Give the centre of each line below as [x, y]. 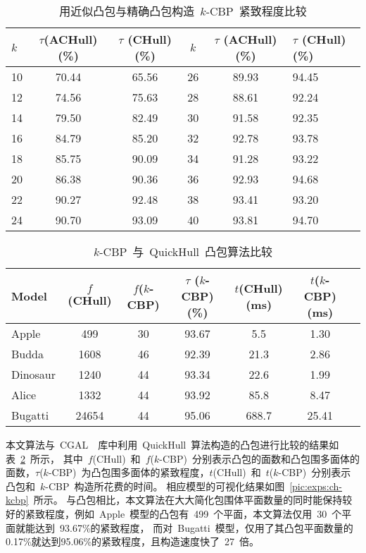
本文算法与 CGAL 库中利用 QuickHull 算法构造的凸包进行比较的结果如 [172, 444]
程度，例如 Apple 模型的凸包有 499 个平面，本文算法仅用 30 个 [193, 513]
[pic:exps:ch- [316, 486]
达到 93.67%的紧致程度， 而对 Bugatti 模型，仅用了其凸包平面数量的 [194, 527]
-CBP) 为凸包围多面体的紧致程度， [129, 472]
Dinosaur [34, 374]
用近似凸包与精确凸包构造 [127, 11]
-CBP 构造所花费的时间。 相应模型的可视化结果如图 [165, 486]
